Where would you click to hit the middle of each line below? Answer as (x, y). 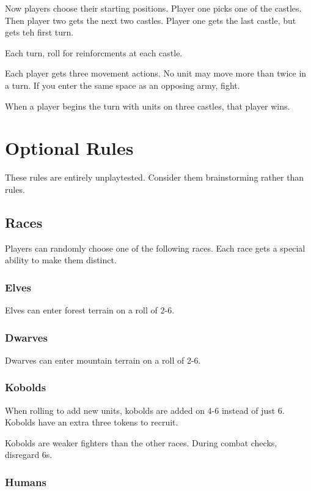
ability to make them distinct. (61, 260)
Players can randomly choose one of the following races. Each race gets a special (155, 248)
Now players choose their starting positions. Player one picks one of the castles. (153, 8)
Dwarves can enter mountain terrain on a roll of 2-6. (103, 360)
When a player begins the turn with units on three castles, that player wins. (148, 106)
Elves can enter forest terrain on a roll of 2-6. (90, 310)
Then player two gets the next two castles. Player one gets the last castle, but (151, 20)
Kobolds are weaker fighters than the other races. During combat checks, (141, 442)
